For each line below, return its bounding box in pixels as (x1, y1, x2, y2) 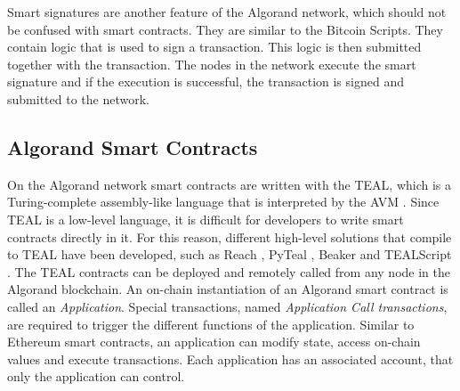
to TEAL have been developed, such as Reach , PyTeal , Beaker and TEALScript (7, 245, 452, 264)
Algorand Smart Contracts (7, 133, 258, 160)
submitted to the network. (7, 89, 149, 108)
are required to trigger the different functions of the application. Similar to (7, 314, 415, 333)
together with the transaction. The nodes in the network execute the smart (7, 54, 416, 73)
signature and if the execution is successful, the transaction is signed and (7, 72, 404, 91)
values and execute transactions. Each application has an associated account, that (7, 349, 454, 368)
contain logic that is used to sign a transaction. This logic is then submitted (7, 37, 422, 56)
